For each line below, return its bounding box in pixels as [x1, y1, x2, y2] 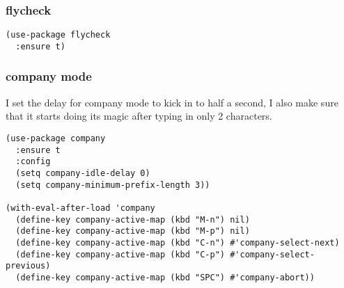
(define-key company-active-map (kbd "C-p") [15, 249, 225, 259]
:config [15, 157, 51, 167]
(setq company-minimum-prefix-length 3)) [15, 179, 210, 190]
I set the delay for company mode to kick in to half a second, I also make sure [6, 95, 338, 109]
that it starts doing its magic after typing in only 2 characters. [6, 109, 272, 123]
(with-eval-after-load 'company [6, 202, 155, 213]
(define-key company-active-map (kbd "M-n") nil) [15, 214, 250, 225]
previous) [6, 261, 51, 271]
